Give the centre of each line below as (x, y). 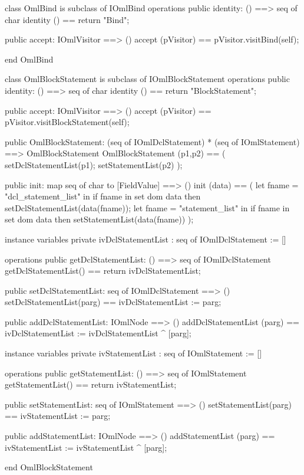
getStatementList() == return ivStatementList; (91, 384)
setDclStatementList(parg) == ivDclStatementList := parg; (113, 302)
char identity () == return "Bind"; (67, 19)
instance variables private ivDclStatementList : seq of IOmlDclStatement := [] (146, 239)
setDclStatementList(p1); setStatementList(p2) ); (94, 164)
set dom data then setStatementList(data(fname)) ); (99, 219)
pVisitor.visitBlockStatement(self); (67, 122)
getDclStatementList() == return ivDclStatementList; (103, 271)
